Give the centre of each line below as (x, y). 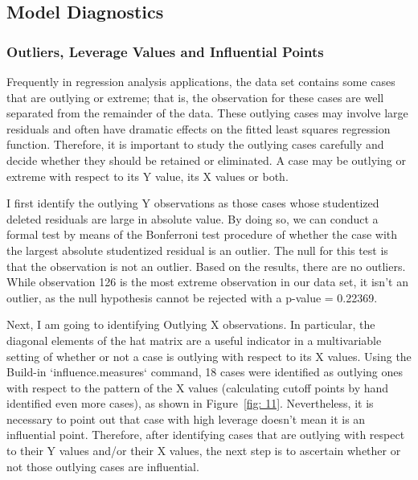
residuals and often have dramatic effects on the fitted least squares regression (199, 128)
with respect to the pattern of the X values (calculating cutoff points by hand (198, 387)
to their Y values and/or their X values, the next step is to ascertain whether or (204, 451)
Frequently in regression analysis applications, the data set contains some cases (201, 81)
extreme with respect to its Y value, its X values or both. (148, 176)
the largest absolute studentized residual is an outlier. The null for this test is (197, 250)
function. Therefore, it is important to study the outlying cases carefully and (195, 144)
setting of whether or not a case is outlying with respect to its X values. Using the (209, 356)
